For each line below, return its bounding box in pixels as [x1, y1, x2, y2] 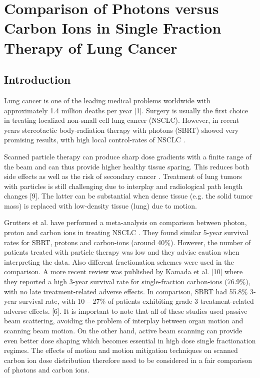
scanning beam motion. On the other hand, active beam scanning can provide [4, 325, 242, 336]
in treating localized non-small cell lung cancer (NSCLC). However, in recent [4, 115, 239, 125]
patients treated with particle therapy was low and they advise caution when [4, 247, 239, 257]
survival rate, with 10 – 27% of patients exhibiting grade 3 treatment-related [19, 296, 254, 306]
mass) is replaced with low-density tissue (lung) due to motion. [4, 200, 197, 211]
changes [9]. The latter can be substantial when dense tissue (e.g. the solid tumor [4, 191, 253, 201]
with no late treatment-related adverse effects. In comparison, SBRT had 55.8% [4, 286, 248, 296]
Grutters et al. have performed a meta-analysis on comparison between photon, [4, 217, 247, 228]
